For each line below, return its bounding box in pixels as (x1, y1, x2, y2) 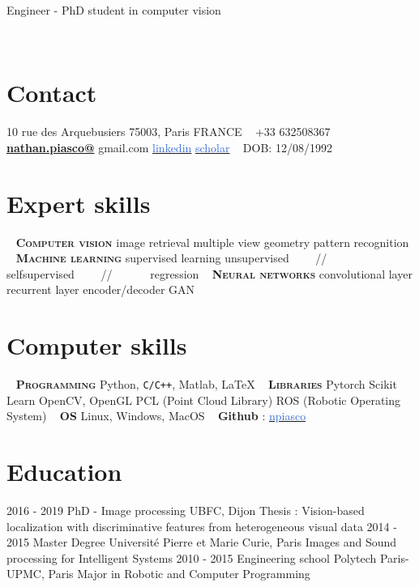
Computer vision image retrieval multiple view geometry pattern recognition (15, 233, 409, 250)
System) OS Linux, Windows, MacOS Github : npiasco (6, 407, 306, 424)
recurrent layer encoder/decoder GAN (6, 281, 195, 298)
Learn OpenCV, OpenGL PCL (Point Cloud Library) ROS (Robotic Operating (6, 391, 401, 408)
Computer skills (6, 329, 187, 362)
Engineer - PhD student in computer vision (6, 2, 221, 18)
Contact (6, 76, 97, 109)
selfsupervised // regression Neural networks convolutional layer (6, 265, 413, 282)
